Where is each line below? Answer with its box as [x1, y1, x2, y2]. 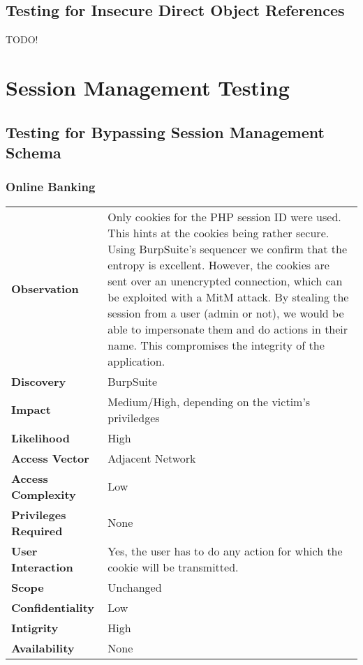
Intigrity [11, 619, 59, 636]
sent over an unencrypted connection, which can [108, 272, 343, 289]
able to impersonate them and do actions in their [108, 320, 348, 337]
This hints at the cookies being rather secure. [108, 224, 329, 241]
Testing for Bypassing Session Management [6, 121, 325, 142]
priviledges [108, 409, 160, 426]
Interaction [11, 558, 73, 575]
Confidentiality [11, 599, 95, 615]
